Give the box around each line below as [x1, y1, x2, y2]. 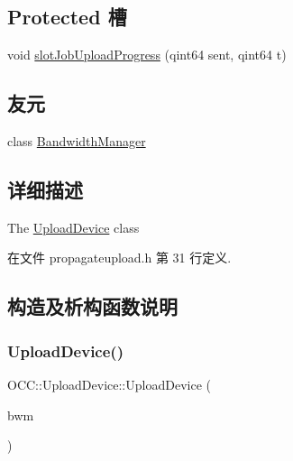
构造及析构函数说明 [7, 292, 178, 320]
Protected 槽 [7, 3, 127, 31]
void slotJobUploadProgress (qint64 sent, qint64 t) [7, 45, 287, 64]
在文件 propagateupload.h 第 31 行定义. [7, 248, 232, 267]
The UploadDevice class [7, 217, 140, 236]
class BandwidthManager [7, 132, 146, 150]
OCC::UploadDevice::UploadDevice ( [7, 374, 211, 393]
